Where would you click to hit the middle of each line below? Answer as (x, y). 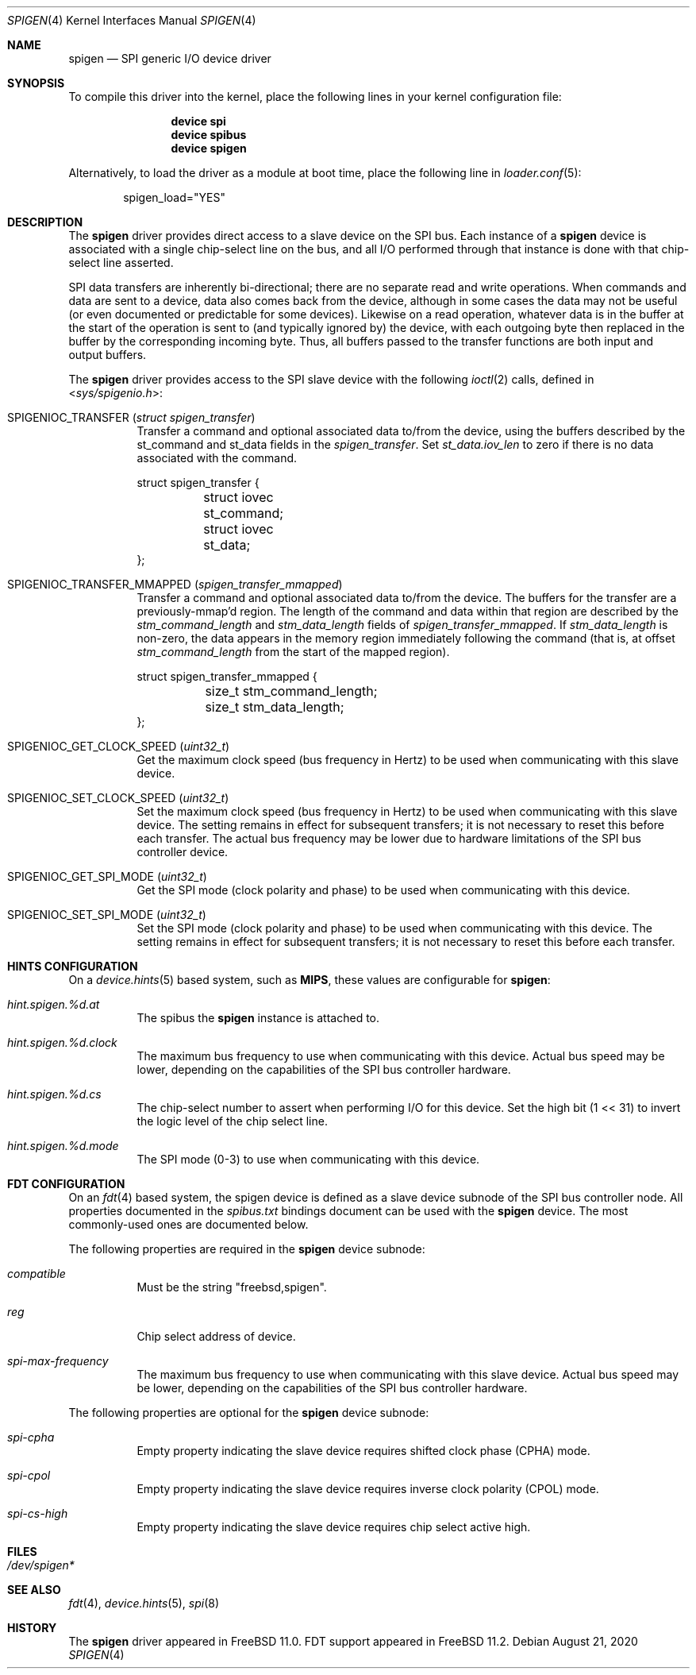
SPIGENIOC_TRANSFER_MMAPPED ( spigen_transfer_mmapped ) (175, 584)
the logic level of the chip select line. (232, 1121)
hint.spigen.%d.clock (62, 1042)
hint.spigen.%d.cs (54, 1094)
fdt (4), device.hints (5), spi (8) (144, 1603)
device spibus (209, 135)
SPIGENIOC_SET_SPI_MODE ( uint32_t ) (107, 915)
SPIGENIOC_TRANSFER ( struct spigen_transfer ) (131, 417)
